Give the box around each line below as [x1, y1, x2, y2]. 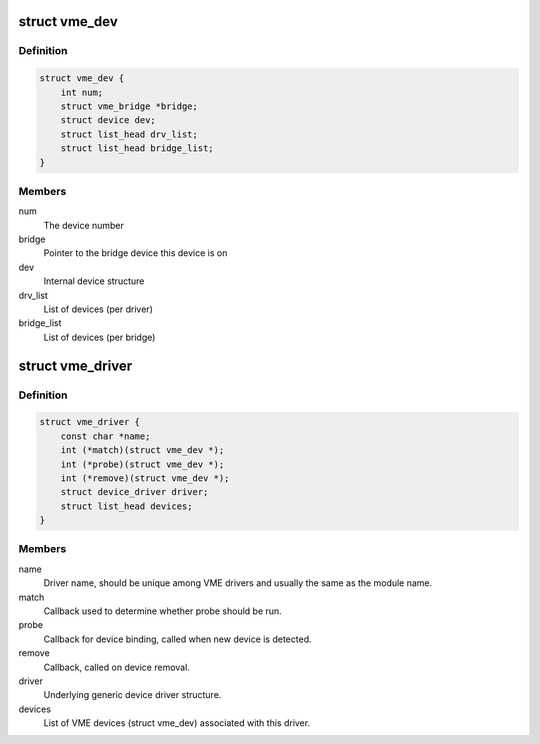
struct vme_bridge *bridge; [60, 100, 199, 112]
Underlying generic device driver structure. [43, 689, 222, 701]
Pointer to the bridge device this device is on [43, 247, 228, 259]
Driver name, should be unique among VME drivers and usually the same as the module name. [43, 577, 433, 589]
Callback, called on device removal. [43, 661, 190, 673]
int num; [60, 86, 104, 98]
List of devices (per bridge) [43, 331, 156, 343]
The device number [43, 219, 125, 231]
